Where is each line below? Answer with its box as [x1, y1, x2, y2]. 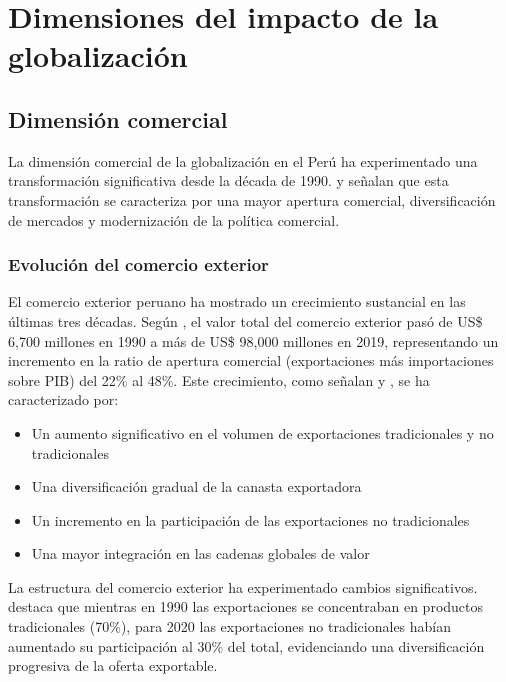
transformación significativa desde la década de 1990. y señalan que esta [8, 170, 449, 191]
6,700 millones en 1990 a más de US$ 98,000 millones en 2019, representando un [8, 330, 499, 351]
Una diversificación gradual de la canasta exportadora [31, 476, 362, 497]
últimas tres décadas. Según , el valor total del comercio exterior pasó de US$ [8, 310, 483, 331]
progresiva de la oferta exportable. [8, 655, 218, 676]
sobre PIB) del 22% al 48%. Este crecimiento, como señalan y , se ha [8, 369, 430, 390]
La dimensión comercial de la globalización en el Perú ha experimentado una [8, 150, 478, 171]
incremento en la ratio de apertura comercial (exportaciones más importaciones [8, 350, 494, 371]
